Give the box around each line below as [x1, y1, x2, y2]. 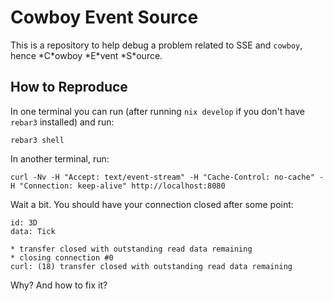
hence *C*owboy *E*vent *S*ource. [10, 49, 163, 61]
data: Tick [10, 226, 56, 236]
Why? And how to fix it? [10, 279, 108, 291]
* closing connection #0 [10, 252, 114, 263]
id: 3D [10, 217, 38, 228]
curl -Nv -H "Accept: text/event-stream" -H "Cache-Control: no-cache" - [10, 172, 325, 182]
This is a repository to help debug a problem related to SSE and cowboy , [10, 39, 303, 51]
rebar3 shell [10, 135, 65, 145]
